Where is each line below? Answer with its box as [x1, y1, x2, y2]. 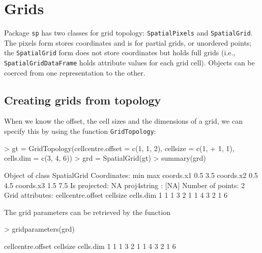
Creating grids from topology [4, 92, 161, 107]
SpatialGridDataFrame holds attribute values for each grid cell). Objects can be [4, 57, 255, 68]
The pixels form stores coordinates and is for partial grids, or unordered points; [4, 37, 252, 48]
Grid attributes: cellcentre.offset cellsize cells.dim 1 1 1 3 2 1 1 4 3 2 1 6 [4, 190, 228, 200]
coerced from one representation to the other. [4, 67, 145, 78]
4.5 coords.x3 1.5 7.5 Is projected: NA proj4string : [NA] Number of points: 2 [4, 179, 245, 190]
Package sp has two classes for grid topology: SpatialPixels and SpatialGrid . [4, 27, 253, 38]
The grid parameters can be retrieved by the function [4, 206, 170, 217]
